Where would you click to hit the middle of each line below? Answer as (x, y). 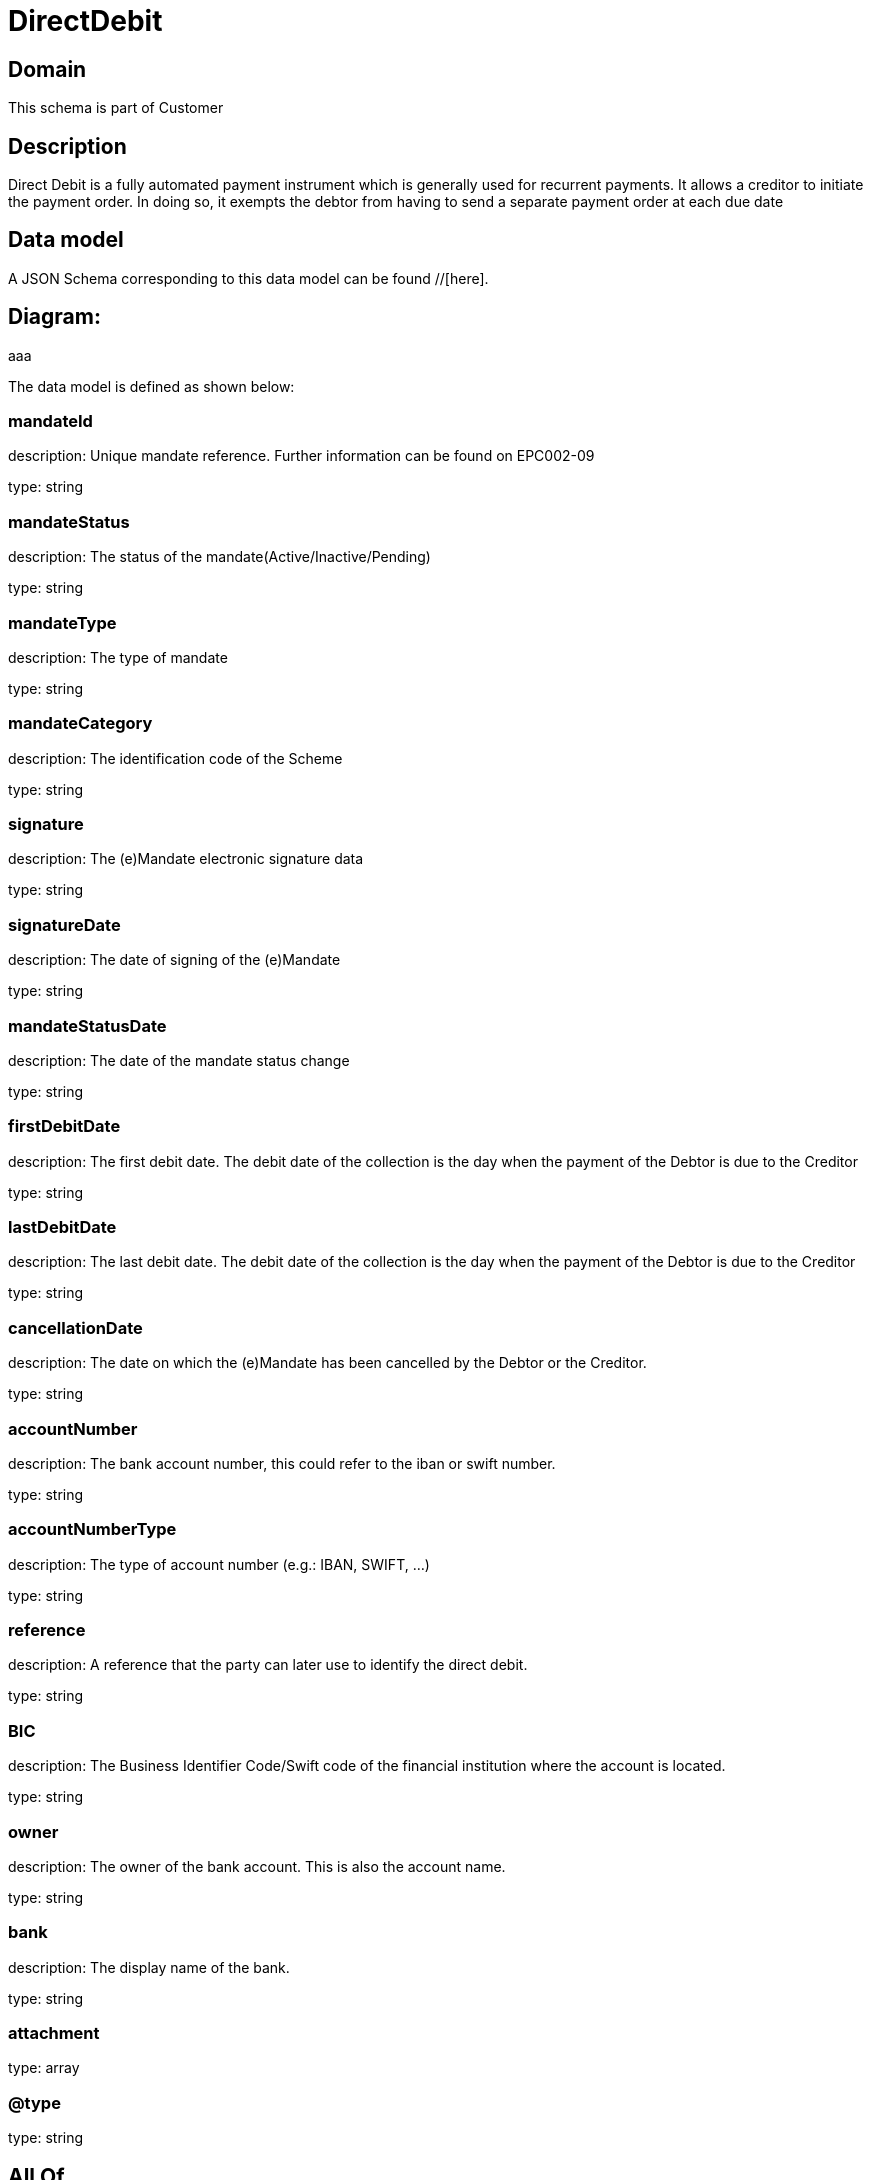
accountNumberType (92, 1529)
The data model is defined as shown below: (151, 386)
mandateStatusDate (87, 1025)
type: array (44, 2068)
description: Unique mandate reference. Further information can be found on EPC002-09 (301, 456)
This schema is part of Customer (116, 108)
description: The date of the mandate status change (179, 1060)
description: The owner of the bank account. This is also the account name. (257, 1866)
